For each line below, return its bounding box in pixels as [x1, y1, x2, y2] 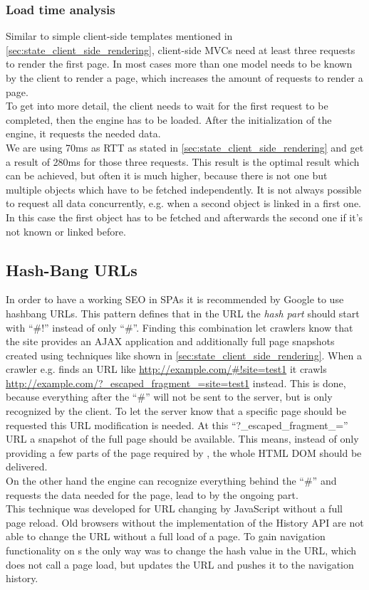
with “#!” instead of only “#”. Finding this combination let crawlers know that [6, 320, 353, 334]
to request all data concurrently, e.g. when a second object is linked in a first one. [6, 196, 362, 211]
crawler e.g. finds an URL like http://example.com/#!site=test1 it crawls [6, 362, 327, 376]
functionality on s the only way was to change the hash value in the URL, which [6, 543, 357, 558]
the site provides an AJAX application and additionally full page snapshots [6, 334, 335, 349]
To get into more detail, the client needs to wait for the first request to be [6, 98, 328, 113]
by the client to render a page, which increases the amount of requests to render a [6, 70, 363, 85]
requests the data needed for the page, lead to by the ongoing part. [6, 487, 298, 502]
